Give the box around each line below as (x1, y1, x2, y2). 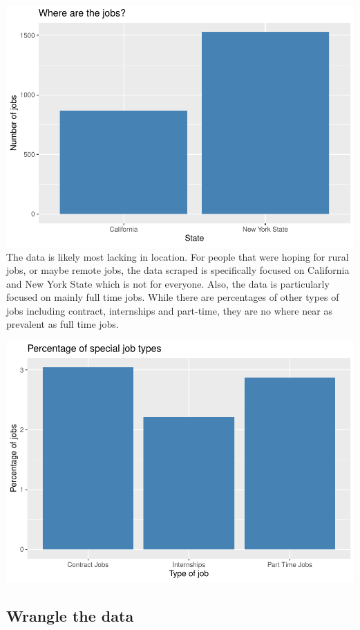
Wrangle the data (6, 604, 134, 626)
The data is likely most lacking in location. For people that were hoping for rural (6, 249, 349, 263)
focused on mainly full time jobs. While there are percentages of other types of (6, 290, 339, 304)
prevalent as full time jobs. (6, 317, 119, 331)
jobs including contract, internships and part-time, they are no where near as (6, 303, 332, 317)
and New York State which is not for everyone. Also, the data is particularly (6, 276, 330, 290)
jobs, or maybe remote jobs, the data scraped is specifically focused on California (6, 263, 350, 277)
